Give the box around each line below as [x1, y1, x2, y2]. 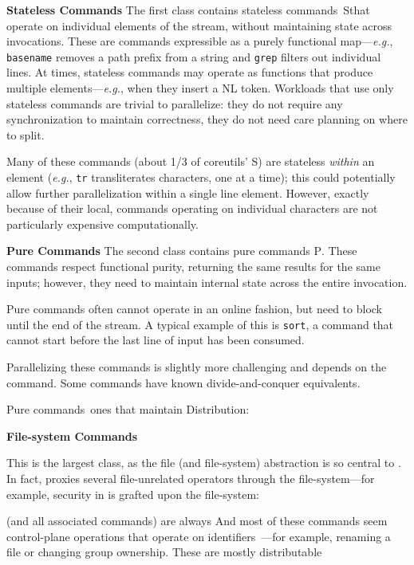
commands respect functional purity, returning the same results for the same [6, 258, 380, 275]
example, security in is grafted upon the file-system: [6, 485, 259, 502]
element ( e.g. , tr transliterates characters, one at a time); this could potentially [6, 169, 396, 185]
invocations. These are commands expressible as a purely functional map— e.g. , [6, 33, 393, 49]
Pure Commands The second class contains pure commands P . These [6, 242, 357, 259]
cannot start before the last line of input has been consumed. [6, 332, 305, 348]
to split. [6, 126, 45, 143]
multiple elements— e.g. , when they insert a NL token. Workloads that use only [6, 80, 394, 96]
